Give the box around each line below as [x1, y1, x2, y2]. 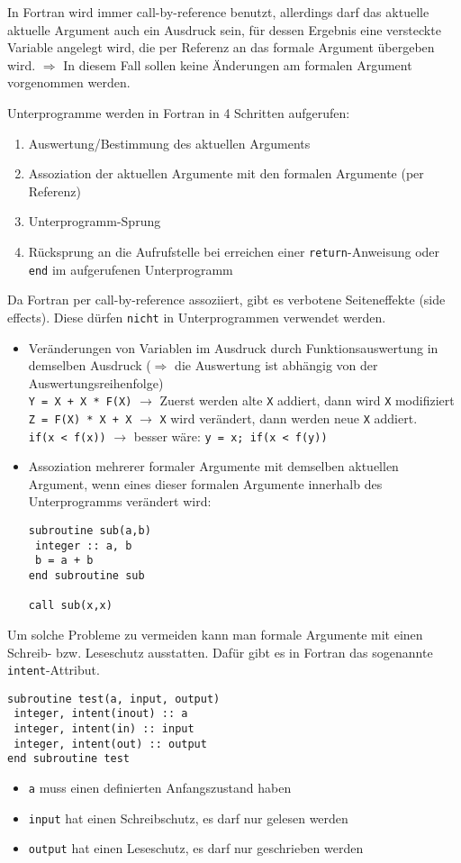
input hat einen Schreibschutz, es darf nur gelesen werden [28, 808, 348, 827]
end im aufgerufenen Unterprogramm [28, 259, 233, 278]
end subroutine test [7, 752, 131, 766]
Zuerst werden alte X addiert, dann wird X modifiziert [159, 391, 455, 410]
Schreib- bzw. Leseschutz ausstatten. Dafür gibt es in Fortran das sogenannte [7, 642, 433, 661]
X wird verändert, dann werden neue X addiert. [159, 408, 418, 427]
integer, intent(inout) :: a [14, 707, 188, 721]
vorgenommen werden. [7, 73, 131, 92]
